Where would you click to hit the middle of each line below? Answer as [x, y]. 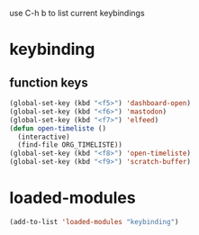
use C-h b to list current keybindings [77, 13]
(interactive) [44, 137]
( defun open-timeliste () [58, 128]
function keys [49, 82]
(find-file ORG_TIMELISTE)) [70, 145]
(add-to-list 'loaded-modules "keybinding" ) [94, 221]
